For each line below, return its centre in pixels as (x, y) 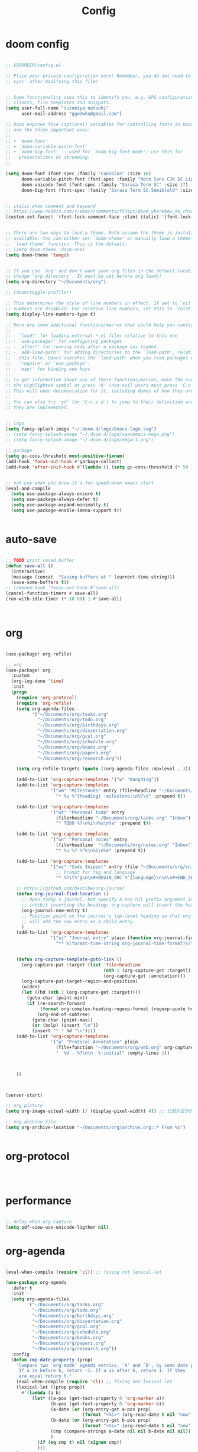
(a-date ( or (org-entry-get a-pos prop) (101, 1409)
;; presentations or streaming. (48, 158)
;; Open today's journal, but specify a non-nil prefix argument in (107, 900)
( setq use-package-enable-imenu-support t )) (66, 510)
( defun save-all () (30, 566)
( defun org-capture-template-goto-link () (69, 959)
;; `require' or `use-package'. (48, 363)
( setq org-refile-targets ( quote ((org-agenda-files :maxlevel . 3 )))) (106, 769)
